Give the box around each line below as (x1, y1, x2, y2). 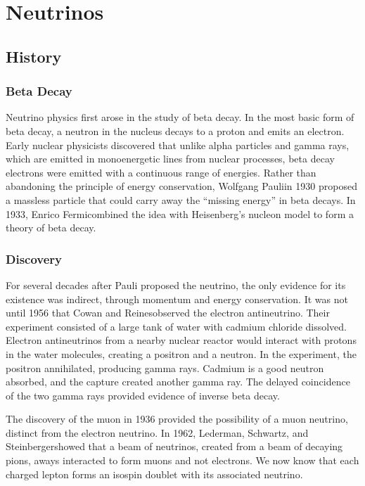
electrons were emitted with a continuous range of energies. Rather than (6, 165, 316, 179)
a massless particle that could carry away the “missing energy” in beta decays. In (6, 192, 356, 207)
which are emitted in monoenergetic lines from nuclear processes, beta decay (6, 151, 335, 166)
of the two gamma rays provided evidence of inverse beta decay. (6, 388, 280, 402)
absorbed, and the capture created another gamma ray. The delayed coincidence (6, 374, 350, 389)
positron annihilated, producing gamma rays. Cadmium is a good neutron (6, 360, 324, 375)
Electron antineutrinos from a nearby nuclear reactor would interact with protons (6, 333, 357, 347)
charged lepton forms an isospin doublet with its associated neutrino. (6, 466, 303, 481)
